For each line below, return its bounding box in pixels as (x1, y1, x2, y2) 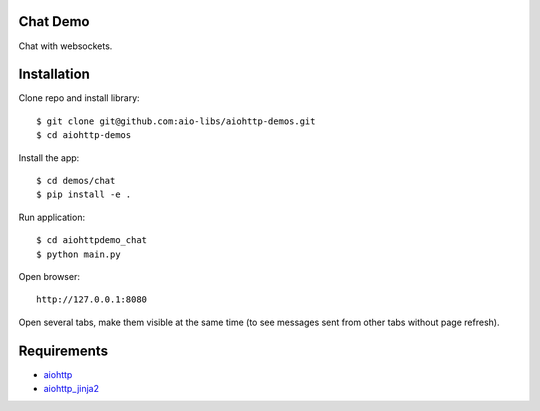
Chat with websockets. (18, 40, 113, 52)
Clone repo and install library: (18, 92, 140, 104)
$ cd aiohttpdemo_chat (36, 235, 148, 246)
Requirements (18, 342, 109, 359)
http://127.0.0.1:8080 (36, 294, 148, 305)
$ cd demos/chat (36, 175, 116, 186)
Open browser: (18, 270, 80, 282)
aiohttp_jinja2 (43, 383, 100, 395)
